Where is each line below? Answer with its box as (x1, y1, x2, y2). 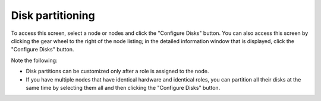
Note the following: (11, 57, 58, 64)
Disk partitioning (11, 9, 95, 22)
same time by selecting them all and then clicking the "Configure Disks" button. (26, 84, 221, 91)
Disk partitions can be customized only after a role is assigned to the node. (26, 68, 209, 75)
